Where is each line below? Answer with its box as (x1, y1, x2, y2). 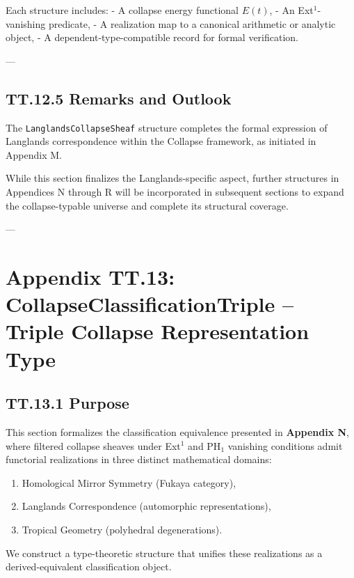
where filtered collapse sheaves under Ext (6, 438, 181, 453)
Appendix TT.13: (6, 262, 175, 290)
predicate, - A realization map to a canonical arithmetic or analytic (48, 16, 336, 31)
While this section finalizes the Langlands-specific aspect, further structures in (6, 171, 339, 185)
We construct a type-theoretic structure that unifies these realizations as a (6, 545, 323, 560)
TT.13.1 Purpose (6, 392, 129, 414)
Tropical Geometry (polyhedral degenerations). (22, 522, 223, 536)
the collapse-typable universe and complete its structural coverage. (6, 198, 289, 212)
